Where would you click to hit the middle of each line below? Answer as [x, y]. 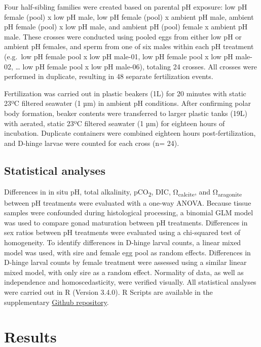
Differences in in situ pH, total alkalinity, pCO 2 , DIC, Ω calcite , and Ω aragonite [123, 192]
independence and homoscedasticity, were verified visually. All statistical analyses [130, 282]
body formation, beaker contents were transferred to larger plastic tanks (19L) [126, 113]
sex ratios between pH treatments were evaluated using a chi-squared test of [122, 232]
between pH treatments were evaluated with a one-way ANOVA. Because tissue [128, 202]
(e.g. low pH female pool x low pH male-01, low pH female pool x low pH [119, 56]
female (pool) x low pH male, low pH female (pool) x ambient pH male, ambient [129, 16]
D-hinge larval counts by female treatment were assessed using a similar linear [125, 262]
